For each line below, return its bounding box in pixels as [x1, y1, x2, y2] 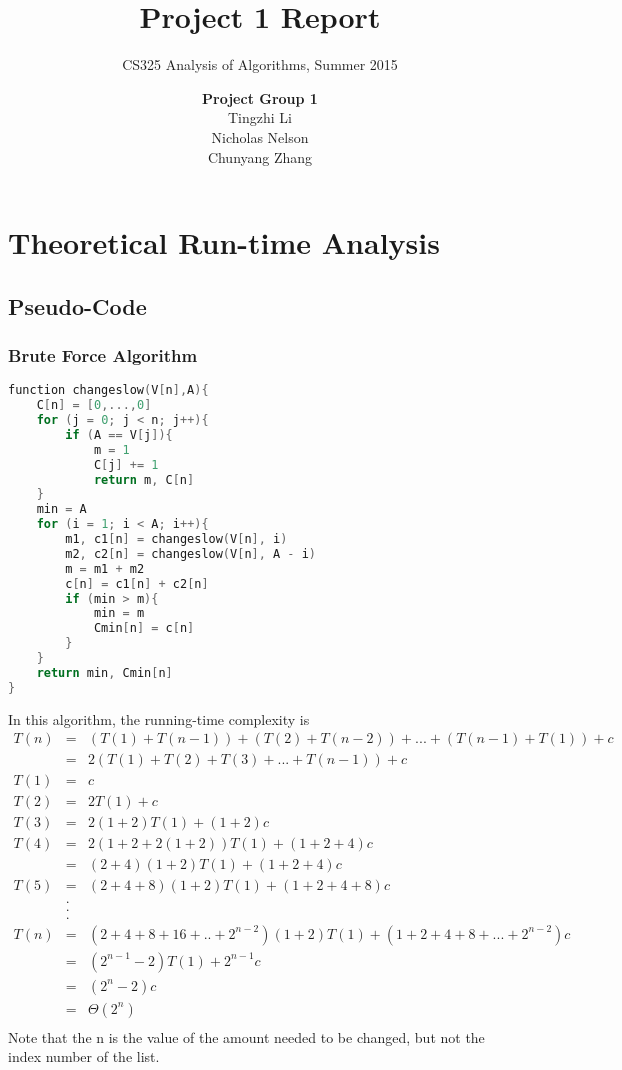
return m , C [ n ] [93, 472, 195, 487]
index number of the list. [8, 1046, 160, 1067]
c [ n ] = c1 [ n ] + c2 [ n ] [65, 576, 209, 591]
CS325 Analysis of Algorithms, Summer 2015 [122, 54, 398, 75]
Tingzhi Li [228, 107, 292, 128]
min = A [36, 502, 87, 517]
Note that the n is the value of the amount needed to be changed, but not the [8, 1026, 485, 1047]
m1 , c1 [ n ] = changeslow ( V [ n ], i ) [65, 532, 288, 547]
